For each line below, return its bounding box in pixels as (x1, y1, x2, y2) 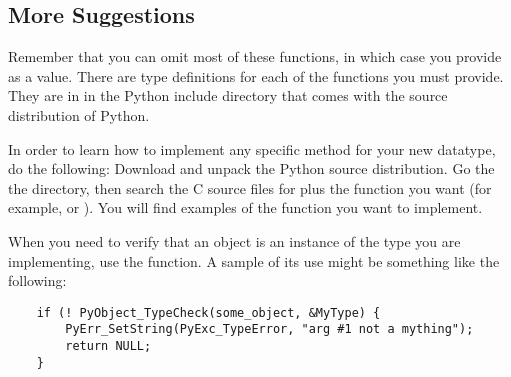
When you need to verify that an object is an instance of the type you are (8, 230, 461, 251)
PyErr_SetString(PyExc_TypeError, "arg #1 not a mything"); (65, 322, 474, 337)
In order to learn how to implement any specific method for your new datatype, (8, 138, 496, 159)
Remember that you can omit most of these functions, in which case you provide (8, 46, 502, 67)
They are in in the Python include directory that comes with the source (8, 85, 448, 106)
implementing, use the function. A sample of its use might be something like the (8, 250, 500, 271)
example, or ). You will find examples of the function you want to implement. (8, 197, 483, 218)
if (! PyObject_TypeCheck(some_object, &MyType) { (36, 305, 381, 320)
